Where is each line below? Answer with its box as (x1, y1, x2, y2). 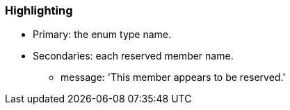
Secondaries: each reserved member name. (33, 50, 234, 62)
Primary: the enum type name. (33, 28, 172, 41)
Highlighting (5, 3, 73, 17)
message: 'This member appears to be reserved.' (61, 71, 286, 84)
